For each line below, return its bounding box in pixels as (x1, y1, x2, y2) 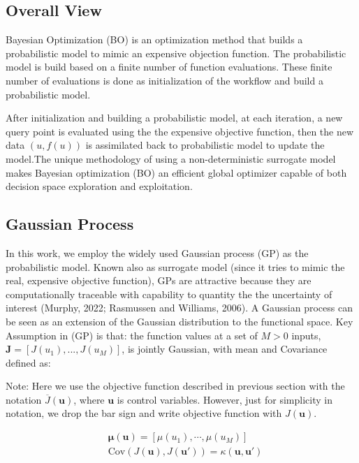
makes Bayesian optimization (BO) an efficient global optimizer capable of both (6, 165, 347, 179)
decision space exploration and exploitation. (6, 179, 193, 193)
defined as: (6, 355, 51, 369)
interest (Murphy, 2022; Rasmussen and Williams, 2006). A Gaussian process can (6, 300, 353, 315)
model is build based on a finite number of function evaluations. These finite (6, 59, 332, 74)
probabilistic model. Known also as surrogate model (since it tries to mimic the (6, 259, 345, 274)
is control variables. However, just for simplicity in (117, 392, 332, 406)
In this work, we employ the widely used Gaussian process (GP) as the (6, 245, 309, 260)
